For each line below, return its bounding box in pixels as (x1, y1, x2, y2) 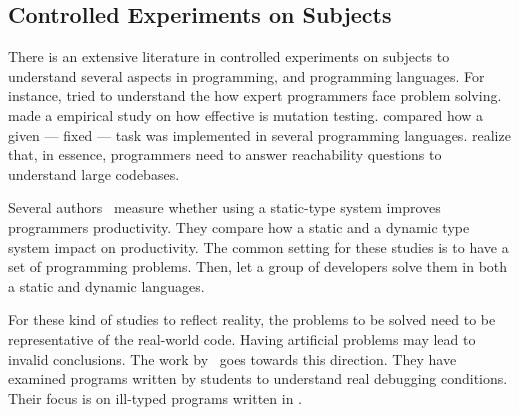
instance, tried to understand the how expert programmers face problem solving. (8, 85, 502, 106)
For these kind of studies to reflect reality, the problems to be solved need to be (8, 309, 496, 330)
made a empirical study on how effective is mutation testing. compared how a (8, 104, 484, 125)
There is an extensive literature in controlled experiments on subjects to (8, 46, 450, 67)
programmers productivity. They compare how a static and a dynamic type (8, 216, 470, 237)
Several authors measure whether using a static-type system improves (8, 197, 441, 218)
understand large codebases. (8, 163, 180, 184)
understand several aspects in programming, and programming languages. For (8, 65, 485, 86)
